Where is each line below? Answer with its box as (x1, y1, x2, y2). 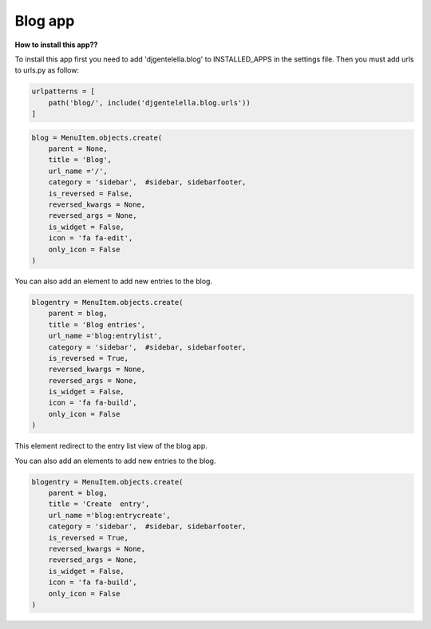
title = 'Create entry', (48, 500, 150, 508)
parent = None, (48, 144, 108, 153)
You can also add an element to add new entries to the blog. (14, 276, 213, 286)
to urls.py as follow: (14, 65, 80, 75)
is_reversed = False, (48, 188, 133, 198)
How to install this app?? (14, 40, 98, 49)
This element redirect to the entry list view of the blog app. (14, 441, 208, 451)
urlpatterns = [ (31, 87, 96, 96)
